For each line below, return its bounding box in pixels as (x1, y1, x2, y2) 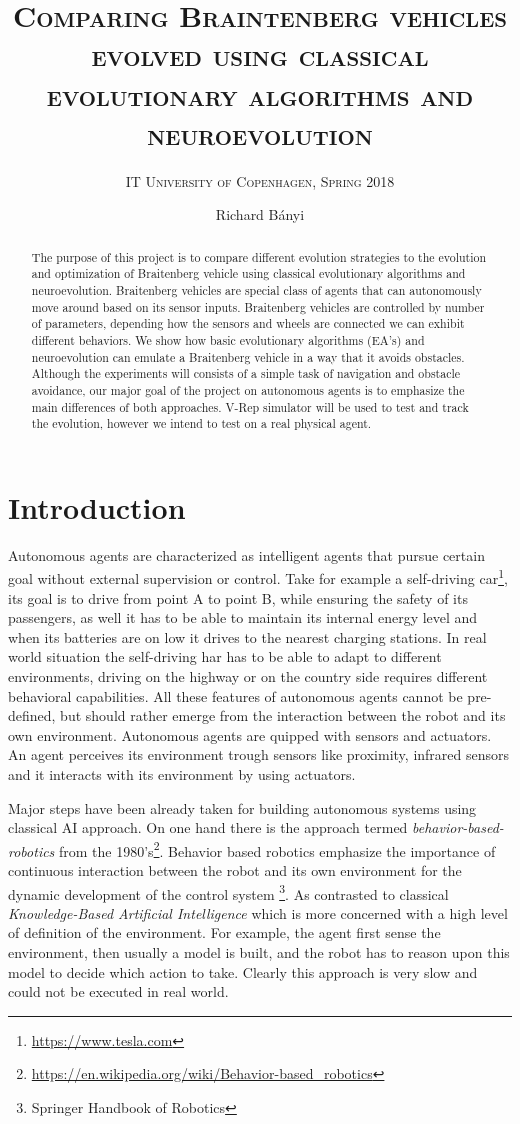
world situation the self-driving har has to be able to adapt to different (8, 646, 442, 667)
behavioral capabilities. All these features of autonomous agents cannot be (8, 685, 463, 706)
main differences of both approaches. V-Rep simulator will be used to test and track (31, 398, 469, 415)
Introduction (8, 486, 186, 527)
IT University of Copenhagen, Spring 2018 (125, 170, 395, 191)
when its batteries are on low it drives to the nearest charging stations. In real (8, 626, 487, 647)
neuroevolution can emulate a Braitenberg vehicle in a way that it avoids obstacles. (31, 348, 465, 365)
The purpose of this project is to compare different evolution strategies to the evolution (31, 248, 487, 265)
